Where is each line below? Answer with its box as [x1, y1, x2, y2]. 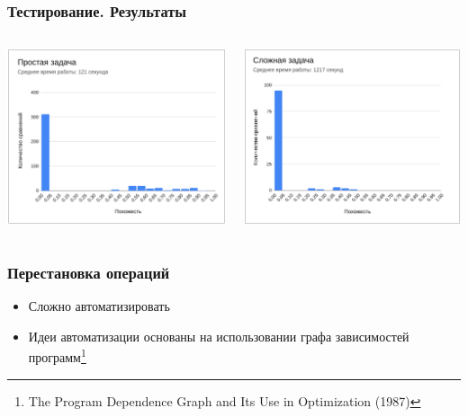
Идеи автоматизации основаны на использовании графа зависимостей [28, 326, 409, 345]
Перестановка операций [7, 261, 170, 283]
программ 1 [28, 345, 86, 366]
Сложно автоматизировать [28, 297, 170, 315]
